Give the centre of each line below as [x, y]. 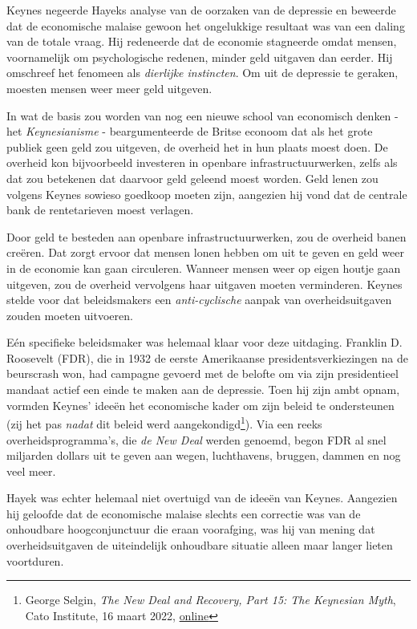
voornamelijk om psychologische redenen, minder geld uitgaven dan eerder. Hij [200, 57]
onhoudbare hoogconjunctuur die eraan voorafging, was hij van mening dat [191, 529]
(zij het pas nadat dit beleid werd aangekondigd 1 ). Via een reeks [164, 422]
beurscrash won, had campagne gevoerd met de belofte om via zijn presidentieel [202, 373]
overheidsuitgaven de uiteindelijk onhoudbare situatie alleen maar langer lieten [200, 545]
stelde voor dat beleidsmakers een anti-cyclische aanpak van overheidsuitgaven [199, 300]
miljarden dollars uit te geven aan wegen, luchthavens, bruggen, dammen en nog [204, 455]
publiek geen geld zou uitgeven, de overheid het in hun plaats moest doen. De [197, 146]
